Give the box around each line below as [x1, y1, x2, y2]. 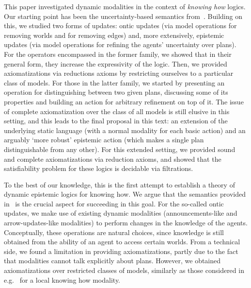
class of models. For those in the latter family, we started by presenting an [4, 77, 225, 87]
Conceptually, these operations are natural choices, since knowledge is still [4, 227, 224, 237]
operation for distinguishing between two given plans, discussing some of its [4, 87, 228, 97]
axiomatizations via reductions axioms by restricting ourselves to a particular [4, 68, 234, 78]
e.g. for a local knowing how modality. [4, 274, 121, 285]
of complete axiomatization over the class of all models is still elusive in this [4, 106, 230, 116]
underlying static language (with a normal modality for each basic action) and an [4, 125, 246, 135]
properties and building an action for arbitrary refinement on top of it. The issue [4, 96, 244, 106]
